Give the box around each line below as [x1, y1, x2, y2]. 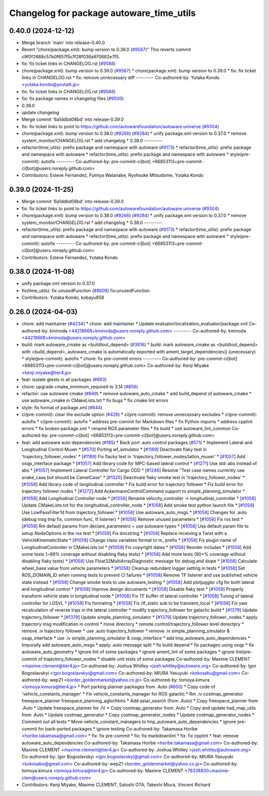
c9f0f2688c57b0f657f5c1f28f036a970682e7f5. [21, 53, 120, 59]
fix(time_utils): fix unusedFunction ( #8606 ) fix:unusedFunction [21, 287, 150, 293]
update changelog [21, 109, 59, 115]
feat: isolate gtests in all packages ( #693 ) [21, 377, 107, 383]
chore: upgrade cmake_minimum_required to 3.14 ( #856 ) [21, 383, 138, 389]
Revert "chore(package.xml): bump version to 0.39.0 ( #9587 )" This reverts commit [21, 46, 191, 52]
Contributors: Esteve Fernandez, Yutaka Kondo [21, 255, 118, 261]
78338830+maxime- [187, 768, 230, 774]
